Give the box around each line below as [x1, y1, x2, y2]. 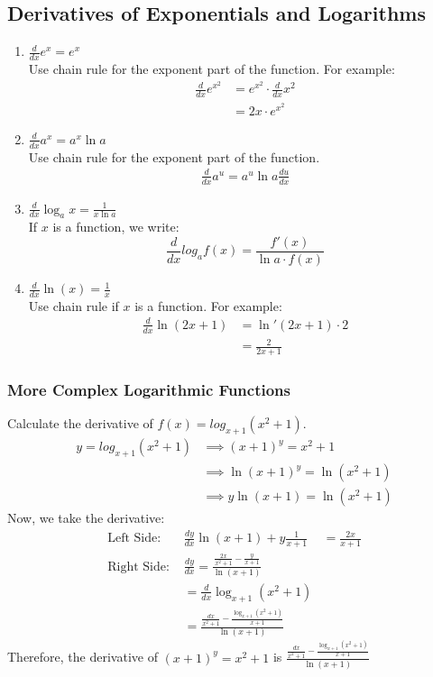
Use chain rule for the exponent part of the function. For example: [28, 59, 395, 78]
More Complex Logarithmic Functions [7, 379, 290, 401]
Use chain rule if [28, 296, 119, 315]
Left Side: [107, 532, 161, 545]
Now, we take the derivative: [7, 508, 165, 527]
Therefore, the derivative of [7, 647, 158, 666]
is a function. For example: [134, 296, 282, 315]
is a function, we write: [52, 217, 180, 236]
